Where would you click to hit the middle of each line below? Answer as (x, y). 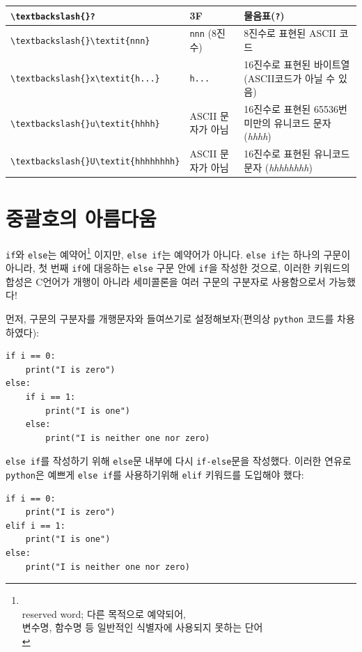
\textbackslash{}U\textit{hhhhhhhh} (95, 161)
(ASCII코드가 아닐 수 (290, 78)
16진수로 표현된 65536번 (296, 108)
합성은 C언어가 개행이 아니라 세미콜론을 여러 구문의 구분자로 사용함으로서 (166, 281)
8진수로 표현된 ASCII (290, 33)
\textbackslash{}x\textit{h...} (85, 79)
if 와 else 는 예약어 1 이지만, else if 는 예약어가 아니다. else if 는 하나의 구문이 (178, 253)
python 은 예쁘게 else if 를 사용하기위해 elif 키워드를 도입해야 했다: (155, 474)
